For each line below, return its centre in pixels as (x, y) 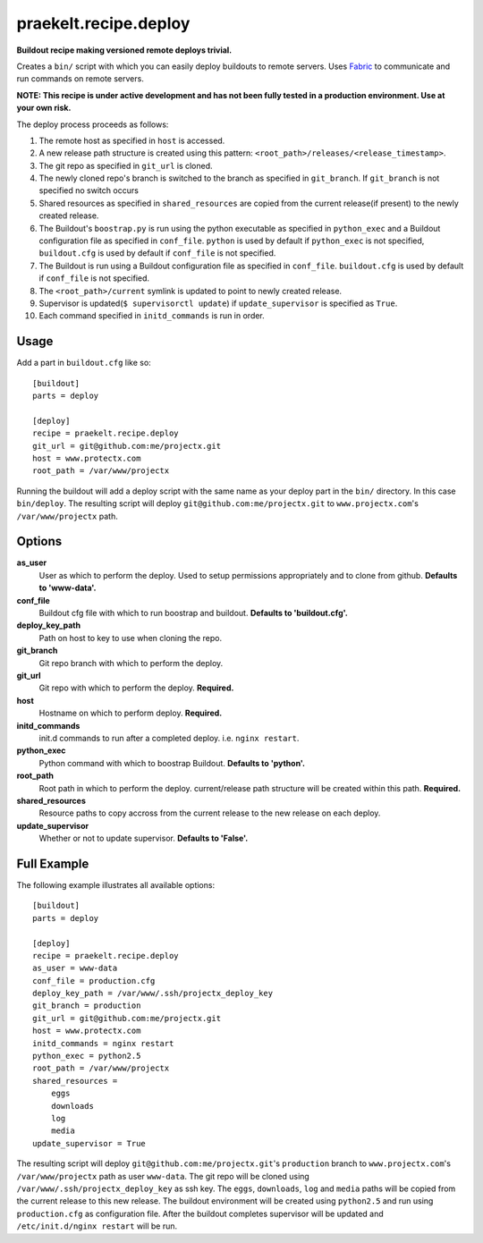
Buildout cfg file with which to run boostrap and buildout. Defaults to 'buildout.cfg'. (193, 613)
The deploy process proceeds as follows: (93, 124)
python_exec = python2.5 (87, 1056)
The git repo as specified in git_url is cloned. (126, 165)
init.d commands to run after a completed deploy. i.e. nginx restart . (169, 738)
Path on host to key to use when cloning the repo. (131, 638)
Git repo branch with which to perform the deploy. (131, 663)
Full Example (53, 863)
